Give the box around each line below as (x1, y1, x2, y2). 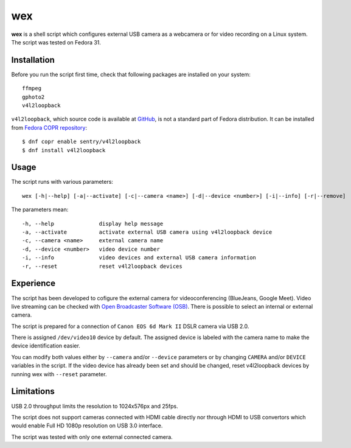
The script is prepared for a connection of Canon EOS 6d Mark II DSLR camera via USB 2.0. (11, 323, 249, 330)
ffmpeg (22, 85, 42, 92)
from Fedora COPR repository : (11, 124, 88, 131)
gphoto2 (22, 93, 45, 100)
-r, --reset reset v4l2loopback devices (22, 262, 182, 270)
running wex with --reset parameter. (11, 370, 107, 377)
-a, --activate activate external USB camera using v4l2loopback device (22, 229, 273, 236)
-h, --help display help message (22, 220, 164, 227)
